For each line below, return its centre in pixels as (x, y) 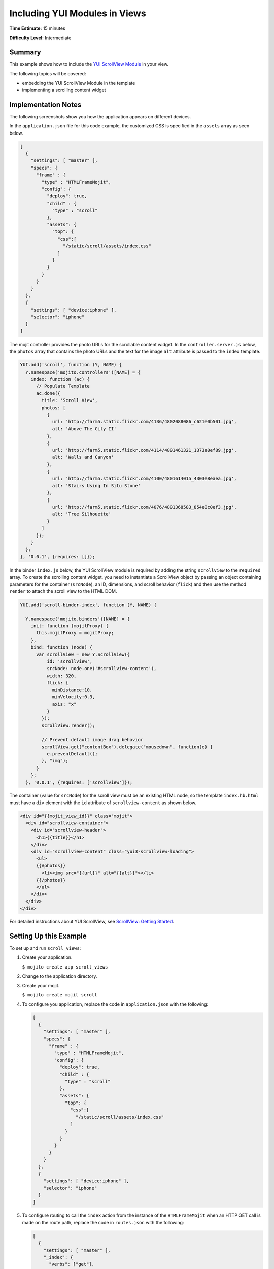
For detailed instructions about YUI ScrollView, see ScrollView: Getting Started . (92, 922)
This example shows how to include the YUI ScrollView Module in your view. (89, 64)
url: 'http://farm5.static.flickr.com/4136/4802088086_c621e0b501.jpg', (144, 422)
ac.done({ (48, 393)
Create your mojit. (41, 985)
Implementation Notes (45, 104)
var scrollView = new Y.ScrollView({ (83, 654)
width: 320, (61, 676)
